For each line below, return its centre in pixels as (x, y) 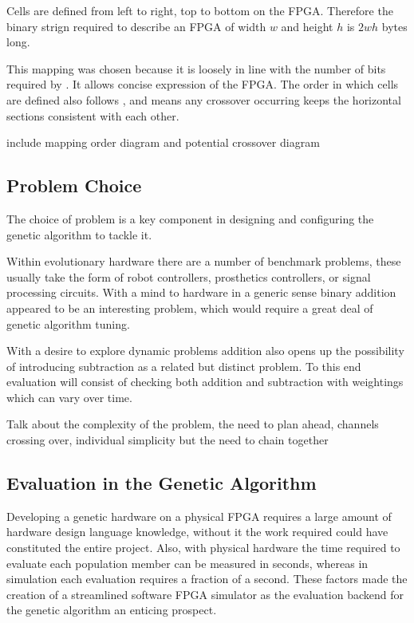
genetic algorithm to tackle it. (79, 234)
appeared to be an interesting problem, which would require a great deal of (190, 308)
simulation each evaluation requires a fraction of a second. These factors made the (207, 579)
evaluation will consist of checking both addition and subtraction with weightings (205, 382)
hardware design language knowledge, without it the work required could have (197, 532)
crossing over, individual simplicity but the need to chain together (168, 440)
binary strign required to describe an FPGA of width (136, 26)
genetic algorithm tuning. (68, 323)
